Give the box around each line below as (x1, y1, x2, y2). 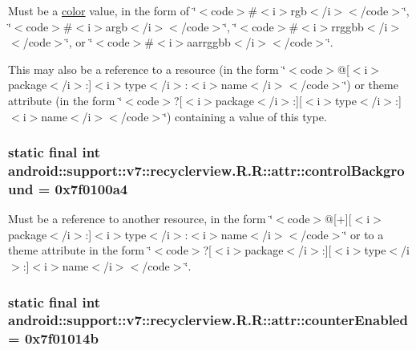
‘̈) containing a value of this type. (164, 108, 327, 124)
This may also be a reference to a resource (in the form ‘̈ (8, 60, 286, 77)
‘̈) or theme (343, 76, 398, 93)
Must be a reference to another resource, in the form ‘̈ (8, 210, 273, 227)
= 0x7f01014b (8, 328, 99, 348)
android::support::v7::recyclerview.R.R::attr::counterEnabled (8, 310, 408, 330)
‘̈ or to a (343, 226, 384, 242)
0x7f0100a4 (55, 178, 128, 198)
